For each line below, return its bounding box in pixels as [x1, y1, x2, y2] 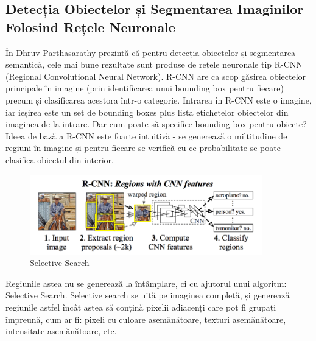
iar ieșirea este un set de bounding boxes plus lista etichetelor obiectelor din [5, 105, 289, 118]
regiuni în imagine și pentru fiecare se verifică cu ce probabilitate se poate [5, 141, 281, 154]
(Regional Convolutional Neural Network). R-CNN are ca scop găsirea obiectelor [5, 69, 306, 82]
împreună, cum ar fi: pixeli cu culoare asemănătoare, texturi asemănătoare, [5, 312, 286, 325]
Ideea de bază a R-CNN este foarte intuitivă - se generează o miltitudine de [5, 129, 287, 142]
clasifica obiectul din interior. [5, 153, 114, 166]
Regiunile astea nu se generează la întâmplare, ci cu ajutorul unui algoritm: [5, 276, 287, 289]
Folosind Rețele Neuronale [5, 17, 175, 36]
